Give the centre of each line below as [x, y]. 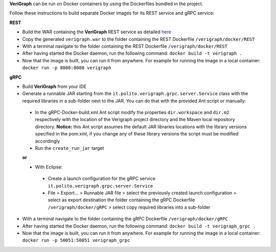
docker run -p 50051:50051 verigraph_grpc [76, 240]
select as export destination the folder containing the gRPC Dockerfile [121, 200]
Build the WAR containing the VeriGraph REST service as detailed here [97, 32]
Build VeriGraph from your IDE [54, 86]
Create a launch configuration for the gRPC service [102, 178]
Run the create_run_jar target [70, 148]
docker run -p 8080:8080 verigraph [67, 68]
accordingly [48, 141]
